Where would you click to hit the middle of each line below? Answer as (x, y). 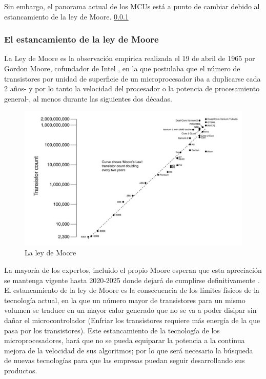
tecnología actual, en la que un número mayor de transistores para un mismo (125, 300)
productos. (21, 371)
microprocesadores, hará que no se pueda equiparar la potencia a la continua (125, 340)
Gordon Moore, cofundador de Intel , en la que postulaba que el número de (122, 68)
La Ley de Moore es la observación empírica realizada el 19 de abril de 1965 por (130, 58)
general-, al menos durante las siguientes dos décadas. (88, 98)
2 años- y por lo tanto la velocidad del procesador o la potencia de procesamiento (132, 88)
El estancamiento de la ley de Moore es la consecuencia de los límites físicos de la (132, 290)
